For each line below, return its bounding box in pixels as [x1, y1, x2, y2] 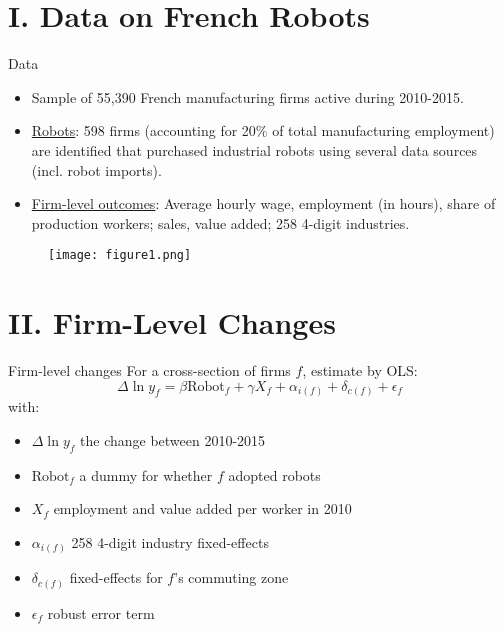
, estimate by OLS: [302, 360, 418, 381]
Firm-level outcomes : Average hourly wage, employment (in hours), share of [31, 193, 496, 214]
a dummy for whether [79, 464, 213, 485]
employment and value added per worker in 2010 [53, 498, 352, 519]
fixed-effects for [69, 567, 163, 588]
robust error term [47, 602, 155, 623]
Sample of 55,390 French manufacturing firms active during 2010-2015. [31, 86, 464, 107]
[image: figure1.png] [48, 248, 192, 263]
